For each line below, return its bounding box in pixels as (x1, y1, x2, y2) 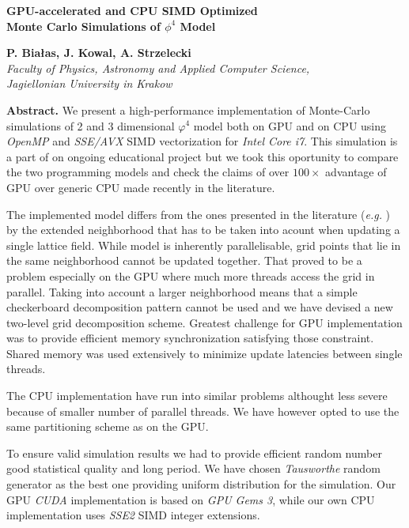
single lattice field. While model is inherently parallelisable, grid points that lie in (6, 236, 401, 253)
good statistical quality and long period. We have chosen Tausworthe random (6, 460, 381, 477)
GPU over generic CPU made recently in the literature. (6, 179, 275, 195)
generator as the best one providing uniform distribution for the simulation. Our (6, 476, 396, 492)
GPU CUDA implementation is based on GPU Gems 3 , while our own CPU (6, 491, 375, 507)
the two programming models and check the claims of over (6, 164, 290, 180)
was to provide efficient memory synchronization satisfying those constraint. (6, 330, 374, 346)
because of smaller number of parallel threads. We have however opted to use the (6, 402, 400, 419)
